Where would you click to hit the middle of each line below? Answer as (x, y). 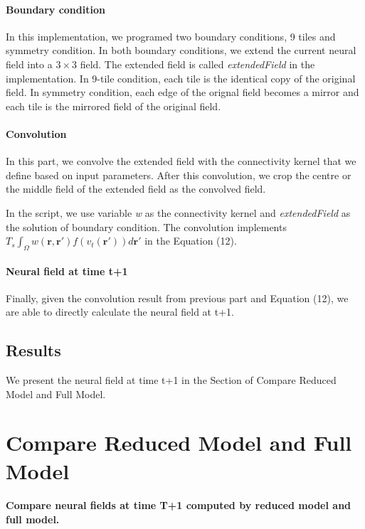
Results (33, 350)
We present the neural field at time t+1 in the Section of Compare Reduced (171, 380)
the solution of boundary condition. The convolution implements (146, 226)
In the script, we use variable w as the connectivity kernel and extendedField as (178, 212)
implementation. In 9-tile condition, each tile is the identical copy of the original (181, 78)
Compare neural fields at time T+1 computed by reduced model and (179, 505)
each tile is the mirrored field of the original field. (113, 106)
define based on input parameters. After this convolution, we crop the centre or (179, 175)
